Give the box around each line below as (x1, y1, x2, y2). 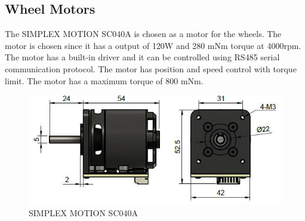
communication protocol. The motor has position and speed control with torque (5, 62, 297, 75)
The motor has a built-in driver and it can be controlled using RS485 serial (5, 51, 280, 63)
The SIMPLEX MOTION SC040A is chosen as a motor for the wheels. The (5, 27, 282, 40)
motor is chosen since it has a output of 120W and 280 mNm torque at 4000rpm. (5, 39, 301, 51)
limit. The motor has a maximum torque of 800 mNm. (5, 74, 204, 87)
